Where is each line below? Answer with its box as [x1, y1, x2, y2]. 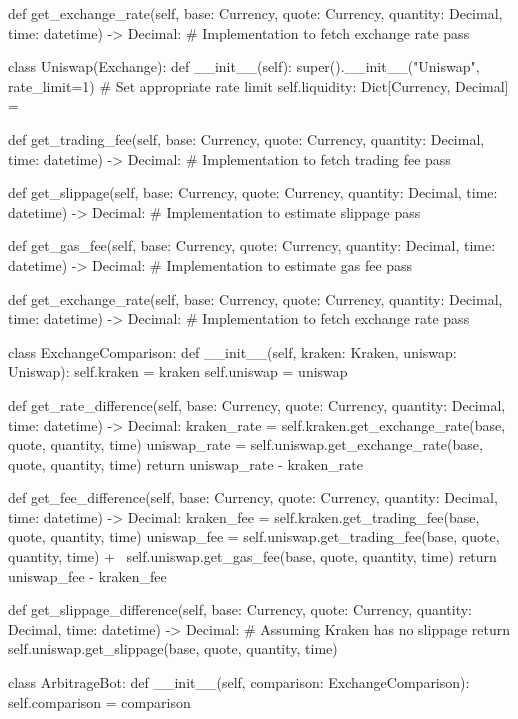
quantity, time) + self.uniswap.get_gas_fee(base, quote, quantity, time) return [8, 546, 497, 567]
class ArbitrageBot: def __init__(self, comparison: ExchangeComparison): [8, 672, 470, 693]
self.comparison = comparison [8, 691, 191, 712]
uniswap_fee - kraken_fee [8, 565, 167, 586]
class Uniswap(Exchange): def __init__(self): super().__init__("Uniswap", [8, 56, 480, 77]
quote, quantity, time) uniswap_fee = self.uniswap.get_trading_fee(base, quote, [8, 526, 500, 547]
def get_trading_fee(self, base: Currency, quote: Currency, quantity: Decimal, [8, 128, 485, 149]
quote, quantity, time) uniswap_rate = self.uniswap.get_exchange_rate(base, [8, 434, 483, 455]
